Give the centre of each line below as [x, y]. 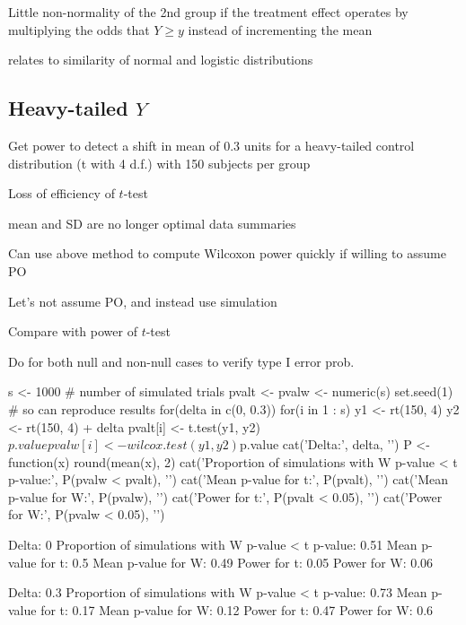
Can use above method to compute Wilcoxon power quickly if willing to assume [227, 253]
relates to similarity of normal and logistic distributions [161, 60]
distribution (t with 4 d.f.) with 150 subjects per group [159, 163]
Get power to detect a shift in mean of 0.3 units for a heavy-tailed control [211, 145]
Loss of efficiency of [62, 193]
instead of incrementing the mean [280, 29]
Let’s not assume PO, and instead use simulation [143, 301]
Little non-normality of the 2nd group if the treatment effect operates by [208, 12]
